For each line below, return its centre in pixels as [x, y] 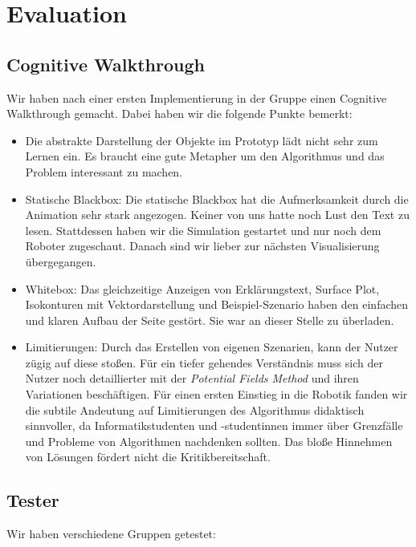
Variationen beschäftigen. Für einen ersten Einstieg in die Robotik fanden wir [216, 394]
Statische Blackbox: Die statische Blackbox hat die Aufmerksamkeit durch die [217, 199]
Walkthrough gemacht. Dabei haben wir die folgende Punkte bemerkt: [179, 113]
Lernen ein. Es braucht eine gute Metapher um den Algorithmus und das [205, 156]
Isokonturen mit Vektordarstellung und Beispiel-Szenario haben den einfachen [217, 304]
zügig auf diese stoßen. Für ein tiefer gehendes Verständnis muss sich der [204, 362]
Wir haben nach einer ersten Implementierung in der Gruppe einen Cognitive [197, 97]
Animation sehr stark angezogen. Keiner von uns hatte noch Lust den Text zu [217, 215]
